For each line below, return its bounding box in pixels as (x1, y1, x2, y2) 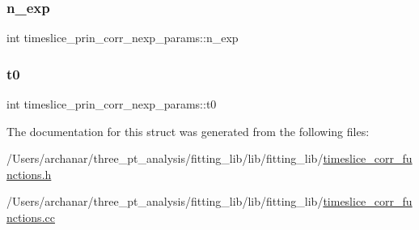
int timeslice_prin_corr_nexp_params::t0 (6, 96, 217, 113)
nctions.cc (6, 209, 55, 225)
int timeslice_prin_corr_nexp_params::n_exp (6, 29, 239, 46)
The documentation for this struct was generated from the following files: (6, 122, 370, 139)
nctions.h (6, 165, 52, 182)
